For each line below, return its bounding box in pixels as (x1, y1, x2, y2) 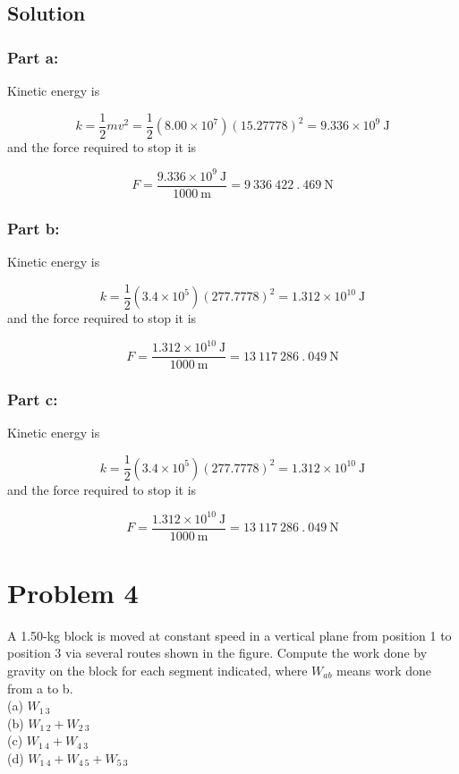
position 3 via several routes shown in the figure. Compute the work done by (7, 643, 428, 662)
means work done (336, 661, 431, 679)
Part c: (7, 388, 58, 411)
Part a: (7, 46, 59, 68)
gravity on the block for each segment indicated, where (7, 661, 308, 679)
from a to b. (7, 678, 73, 697)
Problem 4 (7, 574, 139, 610)
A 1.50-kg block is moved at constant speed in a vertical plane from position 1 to (7, 625, 452, 644)
